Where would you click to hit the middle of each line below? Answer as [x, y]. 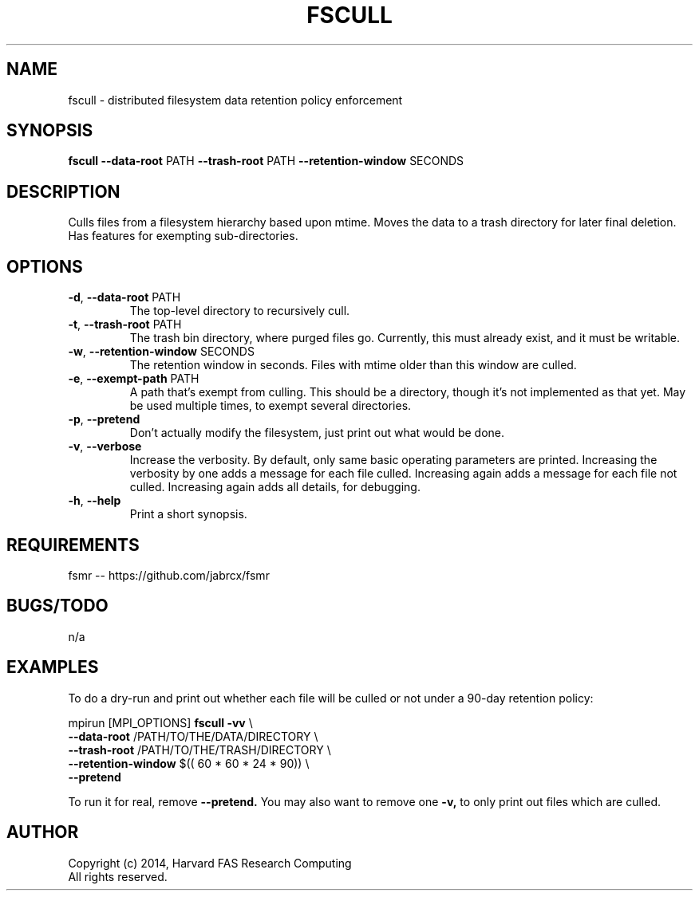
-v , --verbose [105, 447]
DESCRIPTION [63, 191]
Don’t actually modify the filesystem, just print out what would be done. [317, 433]
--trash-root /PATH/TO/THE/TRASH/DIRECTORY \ [199, 749]
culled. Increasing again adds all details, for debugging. [275, 487]
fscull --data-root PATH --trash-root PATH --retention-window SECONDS [266, 161]
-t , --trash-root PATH [125, 325]
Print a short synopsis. [188, 514]
